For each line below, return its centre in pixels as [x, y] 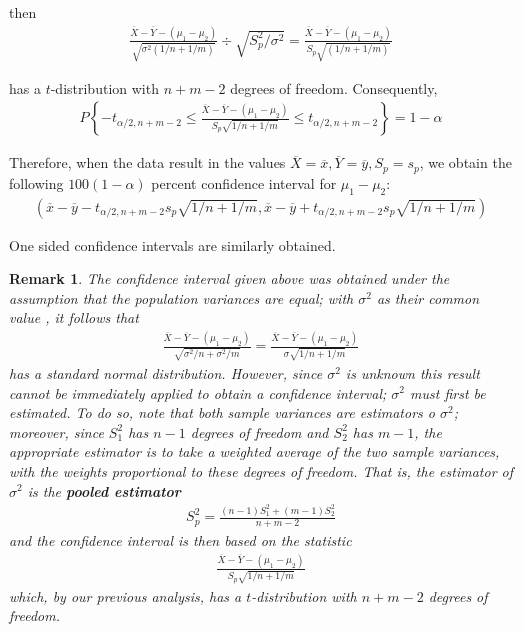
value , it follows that [74, 317]
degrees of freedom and [259, 431]
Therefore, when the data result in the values [147, 162]
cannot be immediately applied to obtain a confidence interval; [198, 392]
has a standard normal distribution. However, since [166, 372]
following [36, 182]
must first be [448, 392]
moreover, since [56, 431]
